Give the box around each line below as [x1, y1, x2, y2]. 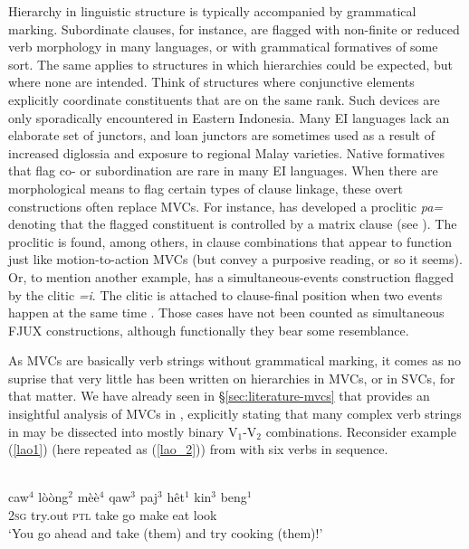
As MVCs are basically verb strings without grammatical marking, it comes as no [8, 351, 462, 370]
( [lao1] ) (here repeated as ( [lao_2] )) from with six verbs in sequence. [8, 440, 388, 459]
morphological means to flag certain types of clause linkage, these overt [8, 178, 403, 197]
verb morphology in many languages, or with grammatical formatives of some [8, 37, 438, 56]
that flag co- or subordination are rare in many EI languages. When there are [8, 161, 438, 180]
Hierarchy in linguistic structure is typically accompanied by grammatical [8, 2, 416, 20]
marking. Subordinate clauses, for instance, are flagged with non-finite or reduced [8, 19, 460, 38]
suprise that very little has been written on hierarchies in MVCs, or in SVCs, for [8, 368, 455, 387]
